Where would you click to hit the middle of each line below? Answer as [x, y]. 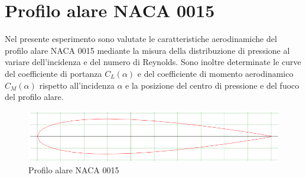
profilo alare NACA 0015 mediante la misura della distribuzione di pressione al [147, 50]
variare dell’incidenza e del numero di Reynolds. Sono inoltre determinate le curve [153, 62]
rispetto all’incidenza [77, 85]
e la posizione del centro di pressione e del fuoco [212, 85]
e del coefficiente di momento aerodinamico [215, 73]
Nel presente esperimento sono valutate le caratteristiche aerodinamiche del [141, 39]
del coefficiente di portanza [53, 73]
